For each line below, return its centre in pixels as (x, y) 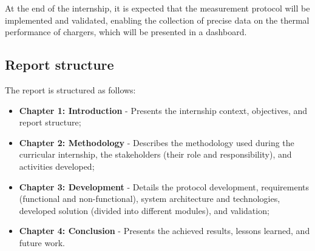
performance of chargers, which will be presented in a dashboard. (126, 32)
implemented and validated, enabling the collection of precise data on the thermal (157, 20)
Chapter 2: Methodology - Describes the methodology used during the (157, 142)
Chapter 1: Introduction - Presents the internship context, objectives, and (163, 110)
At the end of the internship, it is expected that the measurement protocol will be (157, 8)
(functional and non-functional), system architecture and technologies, (150, 199)
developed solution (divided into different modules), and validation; (144, 210)
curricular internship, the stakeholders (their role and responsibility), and (155, 154)
